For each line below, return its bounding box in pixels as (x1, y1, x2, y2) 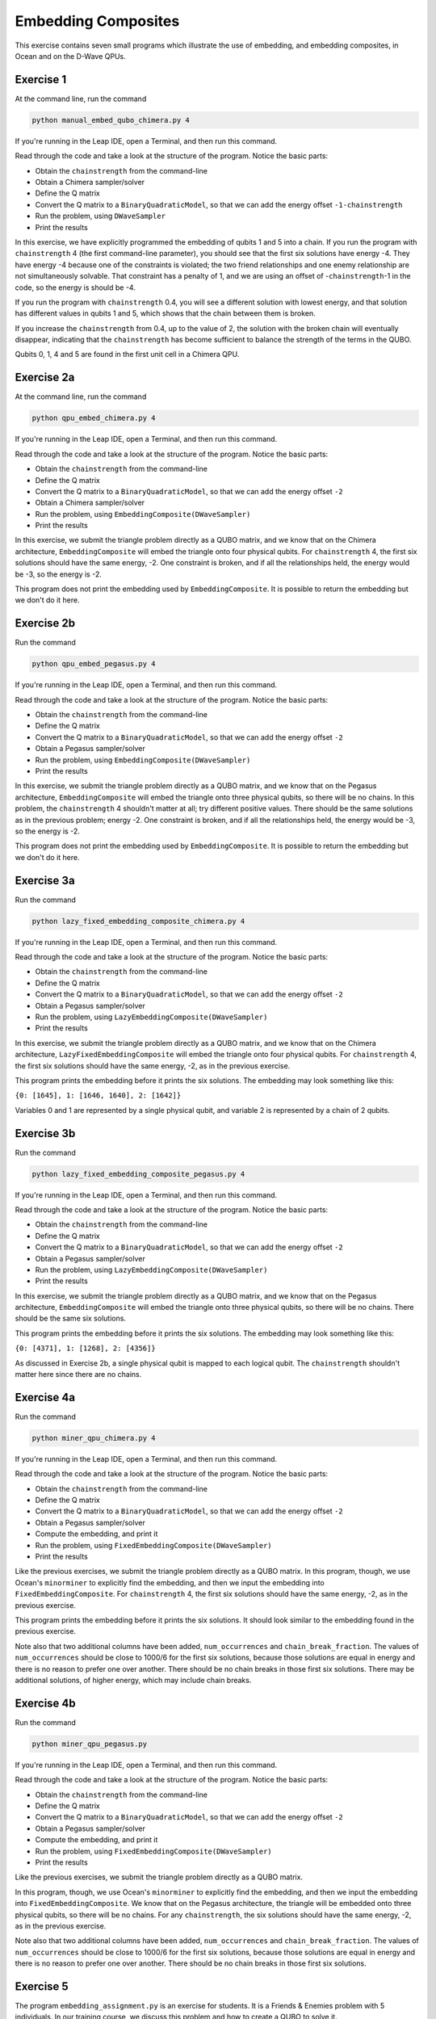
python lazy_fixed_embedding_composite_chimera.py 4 (31, 917, 245, 926)
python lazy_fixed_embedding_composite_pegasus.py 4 (31, 1169, 245, 1178)
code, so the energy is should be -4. (15, 283, 136, 292)
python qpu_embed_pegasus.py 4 (31, 659, 157, 669)
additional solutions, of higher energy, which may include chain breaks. (15, 1675, 252, 1685)
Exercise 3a (15, 873, 76, 888)
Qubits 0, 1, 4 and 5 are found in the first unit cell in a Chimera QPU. (15, 350, 240, 359)
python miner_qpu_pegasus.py (31, 1739, 148, 1748)
